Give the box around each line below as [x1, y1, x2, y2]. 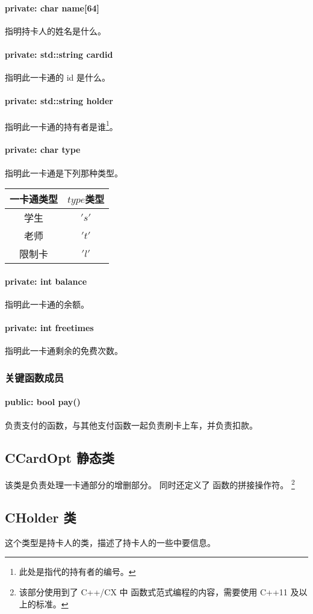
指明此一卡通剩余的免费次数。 [5, 344, 123, 357]
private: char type [5, 143, 81, 156]
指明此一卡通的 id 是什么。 [5, 71, 110, 84]
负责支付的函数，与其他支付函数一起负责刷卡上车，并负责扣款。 [5, 418, 258, 431]
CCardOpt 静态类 [5, 448, 115, 467]
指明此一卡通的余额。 [5, 298, 89, 311]
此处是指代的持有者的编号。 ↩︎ [19, 565, 136, 578]
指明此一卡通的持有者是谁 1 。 [5, 118, 118, 132]
